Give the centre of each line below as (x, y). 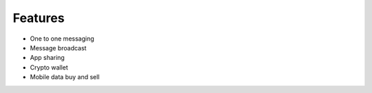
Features (39, 18)
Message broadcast (58, 48)
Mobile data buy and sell (65, 77)
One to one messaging (62, 39)
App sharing (47, 58)
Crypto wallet (49, 67)
